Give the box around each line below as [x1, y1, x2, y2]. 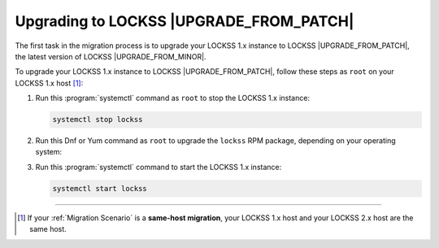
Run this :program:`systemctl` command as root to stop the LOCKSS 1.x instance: [35, 94, 311, 103]
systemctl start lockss [52, 184, 148, 193]
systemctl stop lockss [52, 115, 143, 124]
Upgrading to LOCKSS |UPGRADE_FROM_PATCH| [15, 12, 354, 30]
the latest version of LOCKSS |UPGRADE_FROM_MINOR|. [15, 51, 206, 61]
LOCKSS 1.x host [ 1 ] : [15, 78, 84, 88]
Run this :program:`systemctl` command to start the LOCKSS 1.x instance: [35, 162, 282, 172]
